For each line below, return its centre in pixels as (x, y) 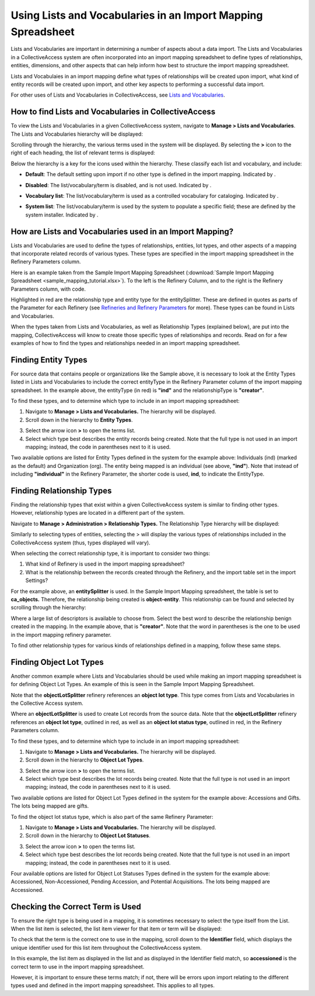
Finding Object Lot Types (57, 662)
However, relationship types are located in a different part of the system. (98, 513)
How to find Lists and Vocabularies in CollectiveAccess (113, 112)
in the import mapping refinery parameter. (61, 635)
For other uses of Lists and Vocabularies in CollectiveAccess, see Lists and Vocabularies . (118, 95)
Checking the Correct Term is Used (76, 907)
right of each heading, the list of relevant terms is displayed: (83, 153)
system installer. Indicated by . (62, 215)
